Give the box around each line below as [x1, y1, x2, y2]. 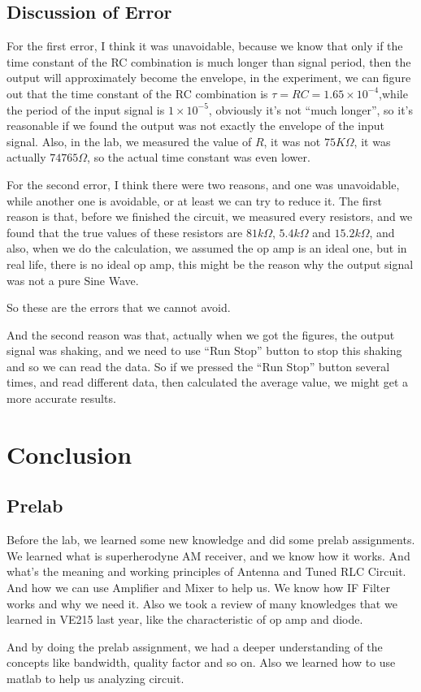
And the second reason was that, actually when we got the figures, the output [7, 326, 395, 343]
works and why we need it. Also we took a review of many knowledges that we [7, 595, 397, 612]
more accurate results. [7, 390, 116, 407]
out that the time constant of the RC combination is [7, 84, 268, 102]
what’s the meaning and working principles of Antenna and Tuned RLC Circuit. [7, 563, 406, 580]
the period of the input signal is [7, 101, 165, 118]
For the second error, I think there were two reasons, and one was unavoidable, [7, 175, 400, 192]
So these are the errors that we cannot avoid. [7, 299, 231, 316]
